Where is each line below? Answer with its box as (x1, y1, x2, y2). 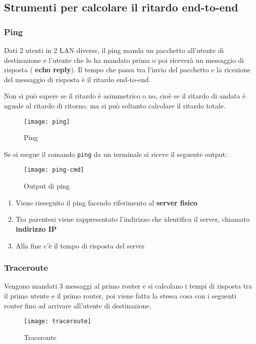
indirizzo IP (15, 223, 57, 234)
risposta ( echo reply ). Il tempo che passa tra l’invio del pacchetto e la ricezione (4, 64, 251, 75)
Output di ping (24, 181, 70, 191)
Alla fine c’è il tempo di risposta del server (15, 240, 145, 250)
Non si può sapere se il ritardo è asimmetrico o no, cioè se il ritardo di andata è (4, 91, 246, 101)
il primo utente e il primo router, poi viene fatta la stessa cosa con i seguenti (4, 290, 237, 300)
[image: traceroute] (24, 318, 92, 325)
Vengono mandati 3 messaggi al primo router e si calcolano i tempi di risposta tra (4, 281, 253, 291)
